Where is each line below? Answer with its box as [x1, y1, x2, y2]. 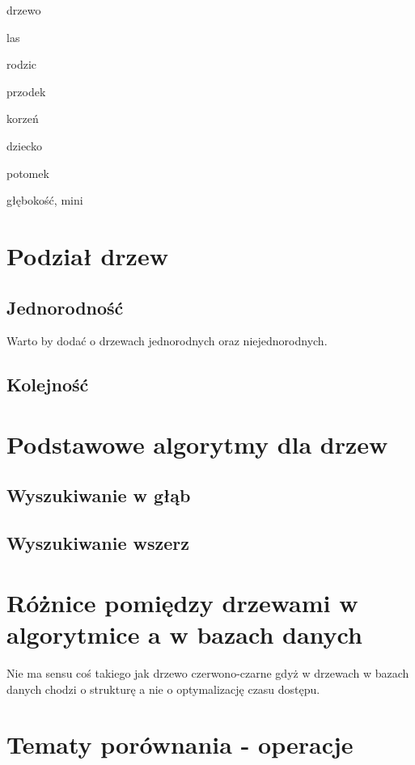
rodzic [6, 56, 36, 73]
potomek [6, 164, 49, 181]
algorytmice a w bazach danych [6, 618, 362, 651]
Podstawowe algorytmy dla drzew [6, 427, 388, 460]
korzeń [6, 110, 39, 127]
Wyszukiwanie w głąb [6, 483, 191, 508]
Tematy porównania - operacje [6, 728, 354, 761]
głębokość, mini [6, 192, 83, 209]
